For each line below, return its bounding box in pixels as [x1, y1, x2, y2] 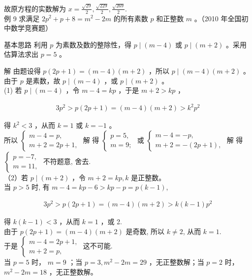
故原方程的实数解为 [4, 3, 66, 13]
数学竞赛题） [10, 23, 52, 33]
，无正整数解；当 [149, 257, 204, 267]
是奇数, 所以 [126, 226, 165, 236]
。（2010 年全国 [194, 13, 242, 23]
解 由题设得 [4, 65, 41, 76]
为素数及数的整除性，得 [56, 39, 132, 49]
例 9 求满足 [4, 13, 40, 23]
